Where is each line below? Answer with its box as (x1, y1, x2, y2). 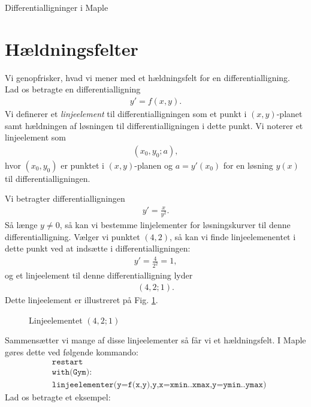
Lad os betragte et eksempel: (5, 391, 111, 403)
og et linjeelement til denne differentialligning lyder (5, 269, 193, 282)
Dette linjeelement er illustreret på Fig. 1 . (5, 293, 158, 306)
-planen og (134, 158, 173, 171)
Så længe (5, 219, 38, 231)
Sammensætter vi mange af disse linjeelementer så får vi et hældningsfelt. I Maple (5, 334, 306, 346)
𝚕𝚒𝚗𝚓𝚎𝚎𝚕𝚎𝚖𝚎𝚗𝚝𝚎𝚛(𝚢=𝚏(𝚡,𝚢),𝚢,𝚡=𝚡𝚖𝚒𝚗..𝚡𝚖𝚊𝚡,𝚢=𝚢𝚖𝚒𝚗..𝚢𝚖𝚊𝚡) (52, 381, 267, 390)
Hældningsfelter (5, 36, 138, 61)
